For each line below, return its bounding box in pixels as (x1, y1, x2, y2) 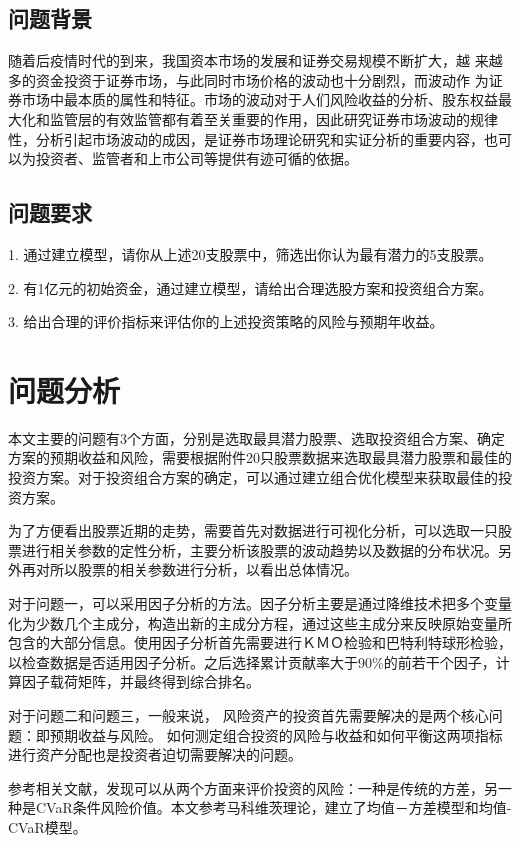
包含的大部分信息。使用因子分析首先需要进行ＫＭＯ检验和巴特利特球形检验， (8, 632, 512, 653)
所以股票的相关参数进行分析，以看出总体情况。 (49, 559, 358, 580)
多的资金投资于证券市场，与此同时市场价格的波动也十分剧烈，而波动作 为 (8, 69, 489, 90)
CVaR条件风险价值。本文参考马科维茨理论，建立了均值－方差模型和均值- (35, 797, 512, 818)
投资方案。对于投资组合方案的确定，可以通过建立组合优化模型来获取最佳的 (8, 467, 498, 488)
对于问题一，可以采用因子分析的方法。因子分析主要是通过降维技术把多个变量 (8, 593, 512, 614)
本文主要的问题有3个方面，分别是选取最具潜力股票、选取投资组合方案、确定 (8, 427, 505, 448)
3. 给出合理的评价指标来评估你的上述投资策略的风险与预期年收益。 (8, 311, 444, 332)
